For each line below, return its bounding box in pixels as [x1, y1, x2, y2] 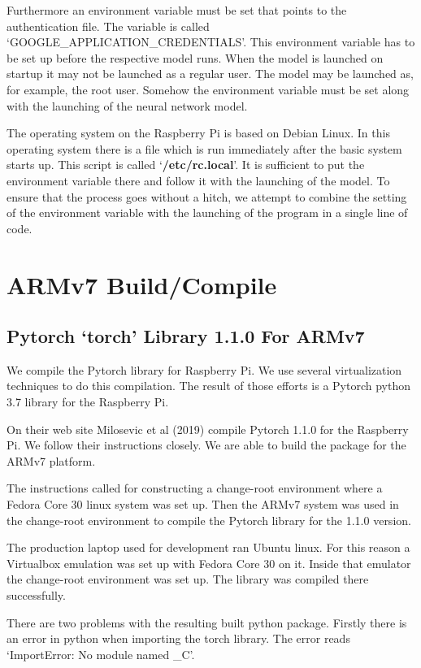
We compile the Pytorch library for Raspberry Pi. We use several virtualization [7, 361, 402, 378]
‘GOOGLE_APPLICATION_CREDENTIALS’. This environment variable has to [7, 33, 415, 50]
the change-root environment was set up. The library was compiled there [7, 570, 369, 588]
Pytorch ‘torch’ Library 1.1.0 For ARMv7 [7, 323, 365, 349]
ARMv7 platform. [7, 452, 96, 469]
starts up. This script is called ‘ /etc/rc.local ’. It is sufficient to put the [7, 156, 365, 173]
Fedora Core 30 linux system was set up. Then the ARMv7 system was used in [7, 496, 399, 513]
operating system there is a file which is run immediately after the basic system [7, 140, 402, 157]
